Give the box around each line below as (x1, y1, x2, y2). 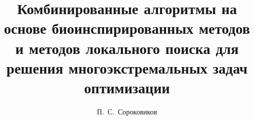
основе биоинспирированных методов (4, 18, 250, 38)
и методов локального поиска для (15, 37, 239, 58)
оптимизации (84, 77, 170, 97)
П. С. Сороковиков (97, 106, 157, 116)
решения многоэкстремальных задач (6, 57, 248, 78)
